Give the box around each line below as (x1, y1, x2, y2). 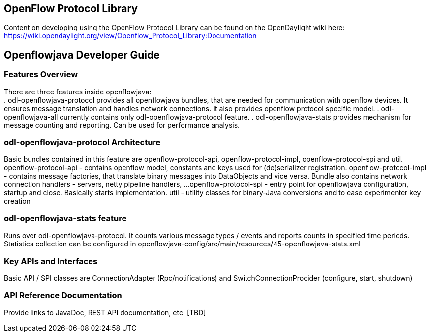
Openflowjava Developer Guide (4, 48, 160, 61)
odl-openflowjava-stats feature (4, 213, 127, 223)
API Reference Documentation (4, 290, 122, 301)
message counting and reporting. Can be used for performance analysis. (4, 121, 240, 129)
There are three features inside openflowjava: (4, 87, 152, 96)
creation (4, 197, 31, 206)
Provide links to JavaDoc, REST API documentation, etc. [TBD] (4, 308, 206, 317)
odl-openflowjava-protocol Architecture (4, 137, 161, 148)
